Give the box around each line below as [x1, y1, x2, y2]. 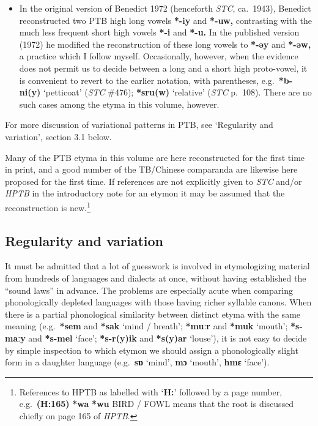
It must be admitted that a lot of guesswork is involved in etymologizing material [5, 260, 310, 272]
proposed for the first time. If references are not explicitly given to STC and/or [5, 174, 302, 187]
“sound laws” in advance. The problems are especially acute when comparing [5, 283, 293, 296]
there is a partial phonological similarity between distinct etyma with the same [5, 307, 301, 320]
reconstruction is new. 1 [5, 199, 91, 214]
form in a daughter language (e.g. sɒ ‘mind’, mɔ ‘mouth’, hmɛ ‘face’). [5, 356, 270, 368]
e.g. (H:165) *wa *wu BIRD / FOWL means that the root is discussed [19, 397, 294, 410]
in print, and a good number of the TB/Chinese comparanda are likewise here [5, 163, 298, 176]
